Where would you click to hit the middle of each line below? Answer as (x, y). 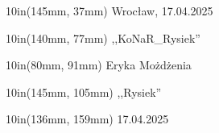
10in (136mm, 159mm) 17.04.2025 (87, 119)
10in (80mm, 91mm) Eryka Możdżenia (99, 65)
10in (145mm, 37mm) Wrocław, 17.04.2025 (109, 10)
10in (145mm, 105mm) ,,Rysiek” (84, 91)
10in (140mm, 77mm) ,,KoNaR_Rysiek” (103, 37)
